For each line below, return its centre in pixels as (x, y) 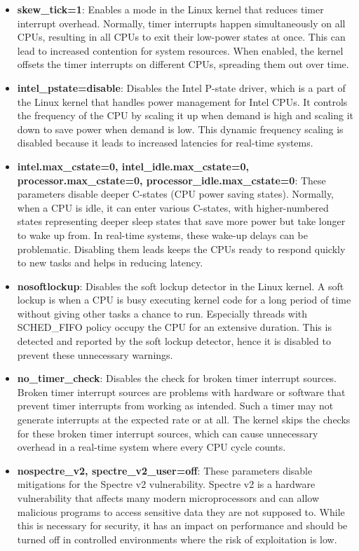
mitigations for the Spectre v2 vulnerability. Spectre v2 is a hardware (166, 484)
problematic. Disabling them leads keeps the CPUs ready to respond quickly (181, 249)
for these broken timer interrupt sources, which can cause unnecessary (168, 433)
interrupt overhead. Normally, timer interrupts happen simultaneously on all (181, 23)
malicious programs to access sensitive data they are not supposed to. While (181, 511)
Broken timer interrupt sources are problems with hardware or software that (181, 392)
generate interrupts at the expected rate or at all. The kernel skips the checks (184, 420)
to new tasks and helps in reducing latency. (110, 263)
